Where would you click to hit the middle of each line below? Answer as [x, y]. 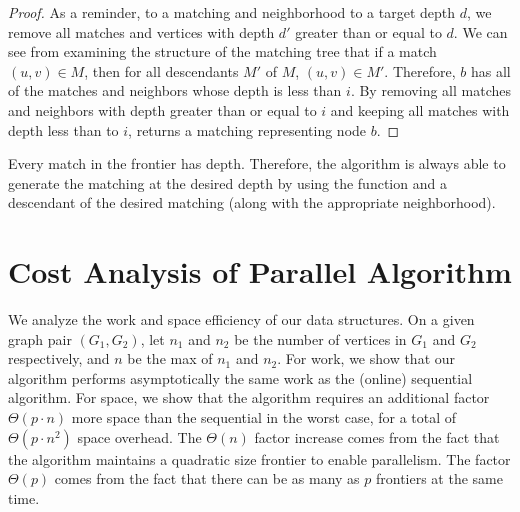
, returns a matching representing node [247, 129]
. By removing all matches [430, 90]
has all [490, 70]
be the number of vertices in [320, 338]
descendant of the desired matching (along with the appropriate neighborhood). [252, 202]
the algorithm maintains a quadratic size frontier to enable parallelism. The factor [259, 458]
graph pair [40, 338]
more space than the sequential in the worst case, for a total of [264, 417]
